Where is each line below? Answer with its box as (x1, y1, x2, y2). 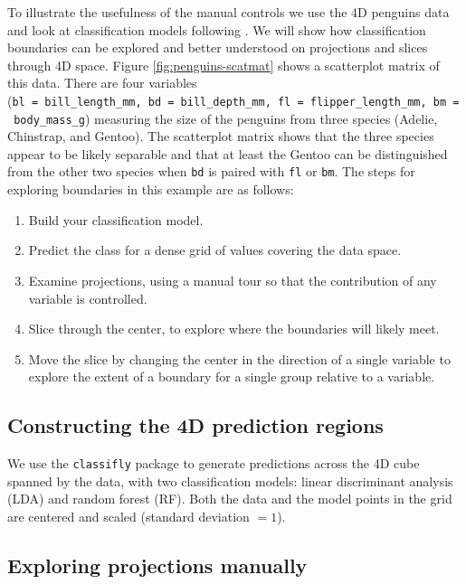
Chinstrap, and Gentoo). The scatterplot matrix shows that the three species (7, 127, 434, 146)
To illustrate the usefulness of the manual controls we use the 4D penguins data (7, 3, 450, 21)
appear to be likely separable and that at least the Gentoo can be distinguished (7, 144, 448, 163)
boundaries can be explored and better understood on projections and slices (7, 38, 428, 57)
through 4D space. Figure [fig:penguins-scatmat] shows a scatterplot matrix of (7, 55, 440, 74)
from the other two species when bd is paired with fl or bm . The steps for (7, 162, 415, 181)
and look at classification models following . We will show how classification (7, 20, 426, 39)
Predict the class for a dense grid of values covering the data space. (28, 240, 402, 259)
